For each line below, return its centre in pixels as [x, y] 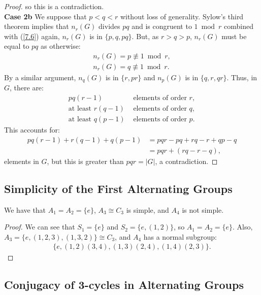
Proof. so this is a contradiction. [54, 6]
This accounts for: [32, 130]
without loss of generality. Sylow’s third [182, 16]
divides [109, 26]
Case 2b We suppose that [45, 16]
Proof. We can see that [40, 227]
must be [234, 36]
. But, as [145, 36]
